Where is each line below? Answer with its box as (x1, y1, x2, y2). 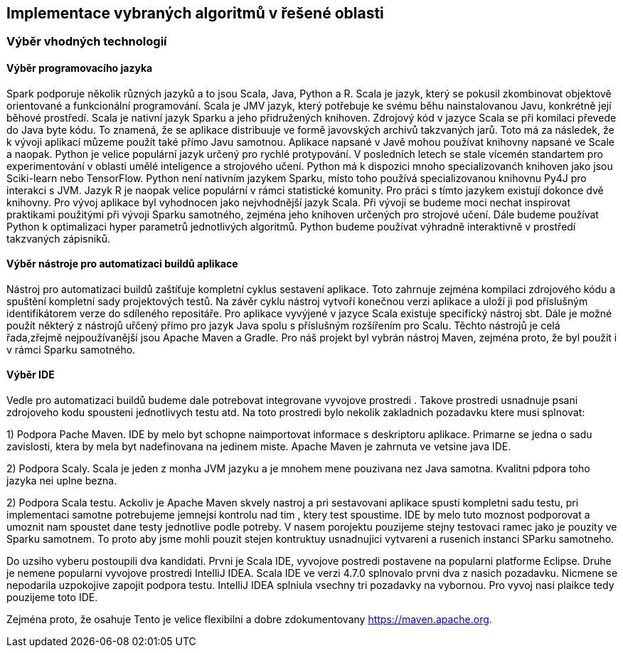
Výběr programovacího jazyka (6, 62, 153, 75)
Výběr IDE (6, 368, 55, 381)
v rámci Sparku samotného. (6, 343, 136, 356)
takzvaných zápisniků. (6, 232, 111, 245)
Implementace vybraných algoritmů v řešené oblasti (6, 4, 384, 22)
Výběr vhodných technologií (6, 34, 167, 49)
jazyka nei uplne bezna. (6, 474, 117, 487)
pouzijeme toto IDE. (6, 591, 98, 604)
